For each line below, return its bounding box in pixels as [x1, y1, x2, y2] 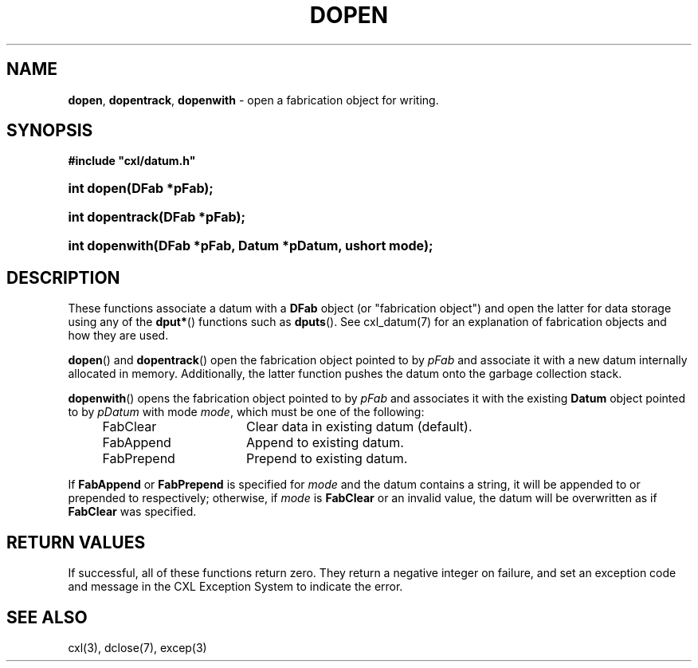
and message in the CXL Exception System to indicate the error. [68, 580, 403, 594]
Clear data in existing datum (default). [245, 418, 473, 435]
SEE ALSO [6, 607, 88, 627]
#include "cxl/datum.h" [68, 154, 196, 168]
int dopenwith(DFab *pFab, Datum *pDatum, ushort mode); [68, 238, 433, 254]
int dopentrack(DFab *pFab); [68, 209, 245, 226]
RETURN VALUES [6, 532, 146, 552]
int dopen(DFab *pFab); [68, 180, 214, 197]
